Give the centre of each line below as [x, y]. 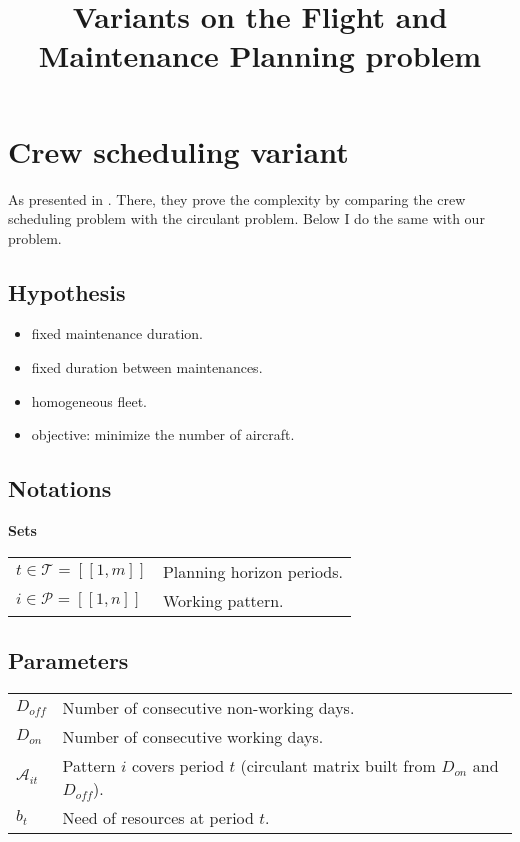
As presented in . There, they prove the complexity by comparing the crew [237, 198]
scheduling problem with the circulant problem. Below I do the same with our [246, 218]
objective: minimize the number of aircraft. [163, 434]
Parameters [68, 660]
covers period [178, 765]
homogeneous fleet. [89, 400]
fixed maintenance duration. [117, 333]
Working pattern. [223, 600]
